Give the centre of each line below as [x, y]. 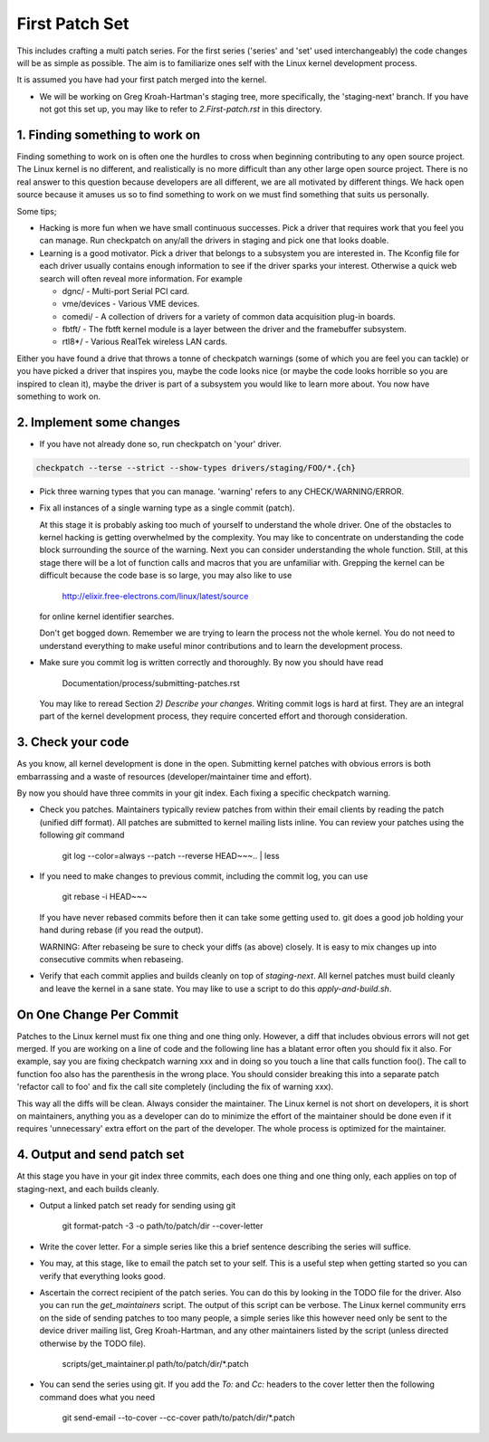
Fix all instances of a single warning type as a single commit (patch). [167, 508]
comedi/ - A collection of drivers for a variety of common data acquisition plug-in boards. [229, 316]
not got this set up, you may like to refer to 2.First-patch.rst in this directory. [181, 110]
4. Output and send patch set [101, 1155]
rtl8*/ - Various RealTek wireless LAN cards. [145, 342]
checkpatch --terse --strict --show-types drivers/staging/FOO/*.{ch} [196, 468]
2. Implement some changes [99, 422]
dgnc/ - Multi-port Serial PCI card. [126, 291]
